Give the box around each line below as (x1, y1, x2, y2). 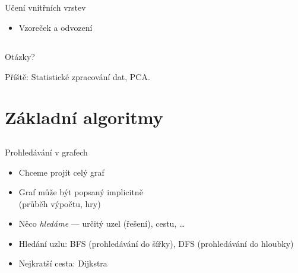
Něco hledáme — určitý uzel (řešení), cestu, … (18, 217, 185, 230)
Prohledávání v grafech (5, 145, 88, 158)
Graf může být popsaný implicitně (18, 186, 143, 198)
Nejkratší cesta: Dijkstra (18, 257, 107, 269)
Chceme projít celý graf (18, 166, 104, 178)
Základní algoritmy (5, 105, 163, 129)
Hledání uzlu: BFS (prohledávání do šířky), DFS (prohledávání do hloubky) (18, 237, 294, 249)
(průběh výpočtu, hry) (18, 197, 101, 209)
